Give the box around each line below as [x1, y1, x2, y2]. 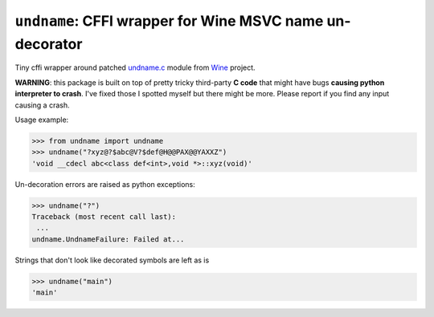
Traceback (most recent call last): [31, 213, 177, 221]
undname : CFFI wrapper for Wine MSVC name [14, 12, 324, 30]
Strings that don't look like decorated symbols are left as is [14, 255, 210, 265]
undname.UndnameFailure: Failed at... [31, 234, 185, 244]
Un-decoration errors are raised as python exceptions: [14, 179, 196, 189]
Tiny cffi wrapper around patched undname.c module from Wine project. [14, 63, 256, 72]
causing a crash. [14, 100, 70, 110]
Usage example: [14, 115, 69, 124]
